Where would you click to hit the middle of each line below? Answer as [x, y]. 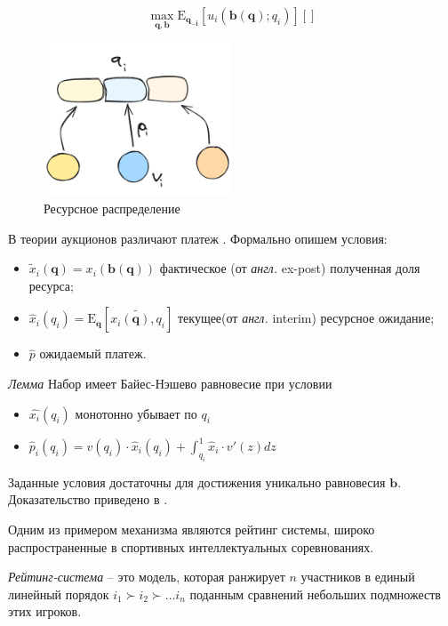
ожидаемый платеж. [93, 353]
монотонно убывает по [136, 413]
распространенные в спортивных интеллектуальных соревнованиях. [191, 546]
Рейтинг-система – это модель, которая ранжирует [147, 577]
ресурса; [51, 285]
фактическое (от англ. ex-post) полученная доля [290, 268]
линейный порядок [59, 594]
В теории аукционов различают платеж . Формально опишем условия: [198, 238]
